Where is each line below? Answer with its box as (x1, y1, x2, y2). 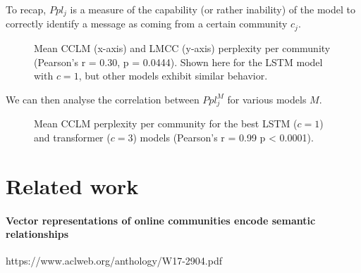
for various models (227, 91, 307, 106)
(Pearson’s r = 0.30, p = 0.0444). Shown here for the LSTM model (34, 54, 323, 69)
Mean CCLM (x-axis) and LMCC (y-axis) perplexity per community (34, 40, 331, 55)
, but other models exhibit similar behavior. (78, 68, 268, 83)
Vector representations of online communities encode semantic (6, 212, 316, 227)
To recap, (6, 2, 47, 16)
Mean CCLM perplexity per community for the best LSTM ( (34, 116, 298, 131)
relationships (6, 227, 69, 241)
